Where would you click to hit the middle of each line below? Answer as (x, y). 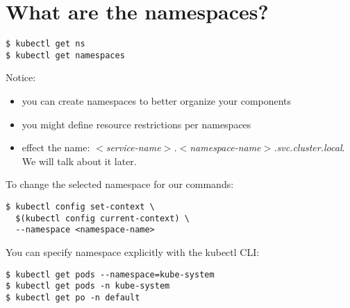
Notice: (21, 77)
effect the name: (56, 147)
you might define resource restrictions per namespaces (136, 124)
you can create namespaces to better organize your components (157, 101)
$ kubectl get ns (45, 44)
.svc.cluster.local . (309, 147)
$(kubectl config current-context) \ (102, 218)
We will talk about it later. (79, 161)
